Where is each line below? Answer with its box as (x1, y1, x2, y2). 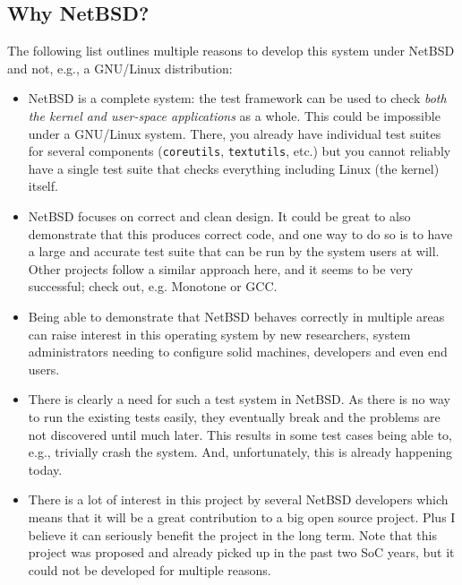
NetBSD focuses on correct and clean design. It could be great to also (28, 207, 411, 226)
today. (28, 460, 63, 478)
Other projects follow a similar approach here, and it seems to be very (28, 259, 414, 278)
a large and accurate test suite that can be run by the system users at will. (28, 242, 440, 261)
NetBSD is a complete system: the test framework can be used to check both (28, 89, 447, 108)
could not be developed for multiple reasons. (28, 560, 271, 579)
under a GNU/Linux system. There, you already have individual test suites (28, 124, 441, 142)
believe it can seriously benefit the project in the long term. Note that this (28, 525, 437, 544)
